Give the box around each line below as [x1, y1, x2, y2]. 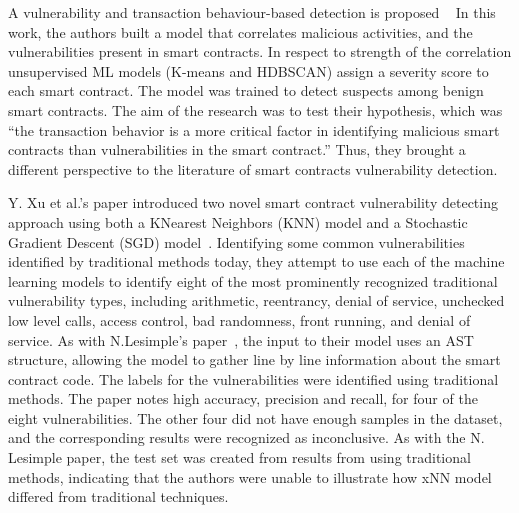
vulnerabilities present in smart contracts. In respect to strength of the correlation [8, 41, 512, 62]
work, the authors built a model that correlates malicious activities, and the [8, 21, 473, 42]
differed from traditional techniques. [8, 486, 229, 507]
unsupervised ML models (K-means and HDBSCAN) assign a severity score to [8, 60, 489, 81]
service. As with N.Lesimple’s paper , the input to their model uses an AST [8, 329, 474, 350]
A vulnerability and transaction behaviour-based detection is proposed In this [8, 2, 496, 22]
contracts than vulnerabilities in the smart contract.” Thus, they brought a [8, 139, 466, 160]
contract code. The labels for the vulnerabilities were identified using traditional [8, 368, 499, 389]
